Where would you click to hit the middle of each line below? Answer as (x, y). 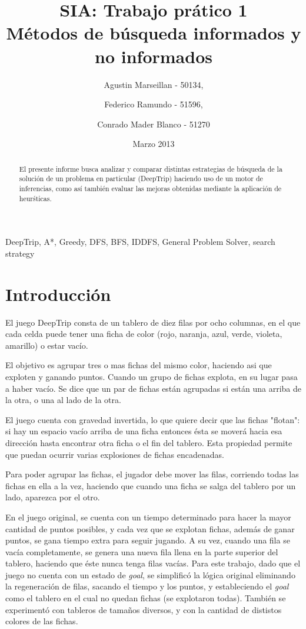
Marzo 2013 (154, 144)
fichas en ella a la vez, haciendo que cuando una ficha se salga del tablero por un (151, 485)
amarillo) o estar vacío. (47, 345)
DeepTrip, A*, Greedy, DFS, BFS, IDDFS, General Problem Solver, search (140, 242)
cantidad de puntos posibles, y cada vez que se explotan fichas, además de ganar (150, 528)
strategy (20, 253)
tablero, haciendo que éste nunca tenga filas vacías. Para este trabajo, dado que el (153, 563)
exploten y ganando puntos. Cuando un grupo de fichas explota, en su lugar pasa (152, 376)
